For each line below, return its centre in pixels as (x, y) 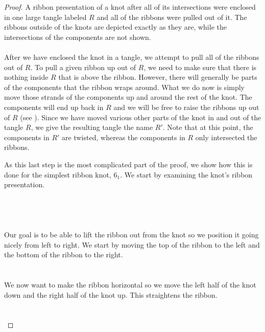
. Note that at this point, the (208, 127)
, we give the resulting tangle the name (92, 127)
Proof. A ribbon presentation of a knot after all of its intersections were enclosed (130, 7)
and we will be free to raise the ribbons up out (186, 107)
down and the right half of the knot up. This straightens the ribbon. (111, 294)
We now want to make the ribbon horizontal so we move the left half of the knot (130, 285)
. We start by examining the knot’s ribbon (186, 174)
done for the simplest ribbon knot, (58, 174)
